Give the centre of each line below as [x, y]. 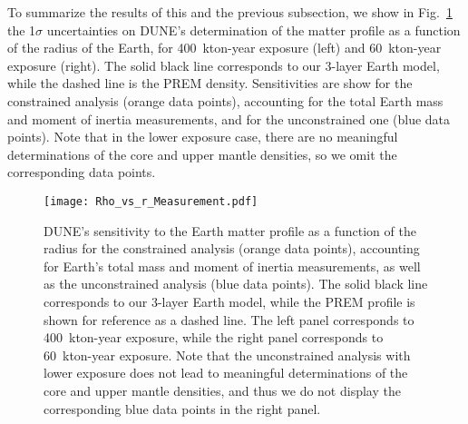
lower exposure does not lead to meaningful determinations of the [226, 373]
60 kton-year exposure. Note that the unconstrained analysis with [227, 355]
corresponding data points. [82, 172]
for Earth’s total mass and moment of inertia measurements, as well [232, 266]
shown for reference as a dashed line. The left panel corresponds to [229, 319]
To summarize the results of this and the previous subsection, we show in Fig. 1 [230, 12]
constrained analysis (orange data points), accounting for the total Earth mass [225, 100]
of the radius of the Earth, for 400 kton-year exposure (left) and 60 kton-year [224, 48]
